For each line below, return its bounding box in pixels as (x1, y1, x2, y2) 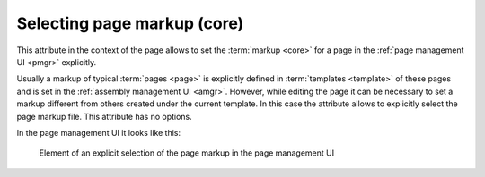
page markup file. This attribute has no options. (16, 111, 192, 122)
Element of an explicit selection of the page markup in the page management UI (39, 147, 335, 158)
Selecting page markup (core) (16, 13, 244, 33)
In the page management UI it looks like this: (16, 127, 181, 138)
